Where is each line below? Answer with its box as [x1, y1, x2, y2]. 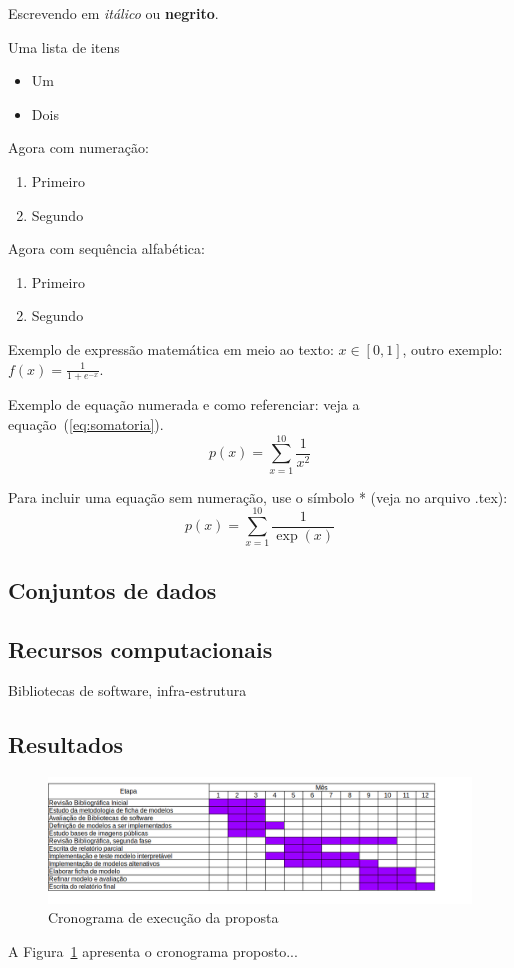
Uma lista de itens [8, 36, 120, 57]
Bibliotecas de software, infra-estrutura [8, 680, 247, 701]
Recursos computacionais [8, 633, 273, 664]
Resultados [8, 729, 123, 760]
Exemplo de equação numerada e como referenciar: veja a [8, 394, 360, 415]
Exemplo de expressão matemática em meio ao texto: [8, 338, 334, 359]
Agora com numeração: [8, 137, 149, 158]
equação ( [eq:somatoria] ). [8, 413, 164, 434]
